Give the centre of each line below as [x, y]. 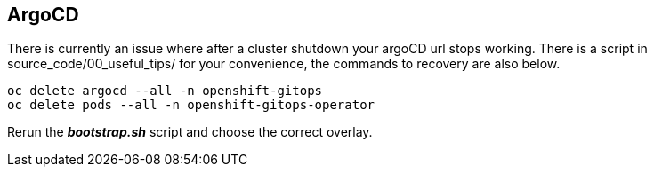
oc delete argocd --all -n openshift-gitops [165, 91]
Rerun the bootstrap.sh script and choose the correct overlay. [190, 132]
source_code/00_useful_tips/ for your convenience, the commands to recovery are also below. [284, 64]
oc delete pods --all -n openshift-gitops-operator [191, 105]
